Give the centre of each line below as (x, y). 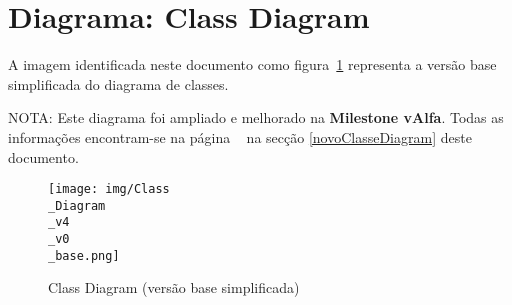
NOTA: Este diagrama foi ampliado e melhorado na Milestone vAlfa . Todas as (256, 117)
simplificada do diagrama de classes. (118, 83)
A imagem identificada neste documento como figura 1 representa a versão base (252, 64)
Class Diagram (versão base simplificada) (174, 287)
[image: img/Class (109, 189)
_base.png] (84, 255)
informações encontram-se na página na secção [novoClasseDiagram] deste (240, 136)
